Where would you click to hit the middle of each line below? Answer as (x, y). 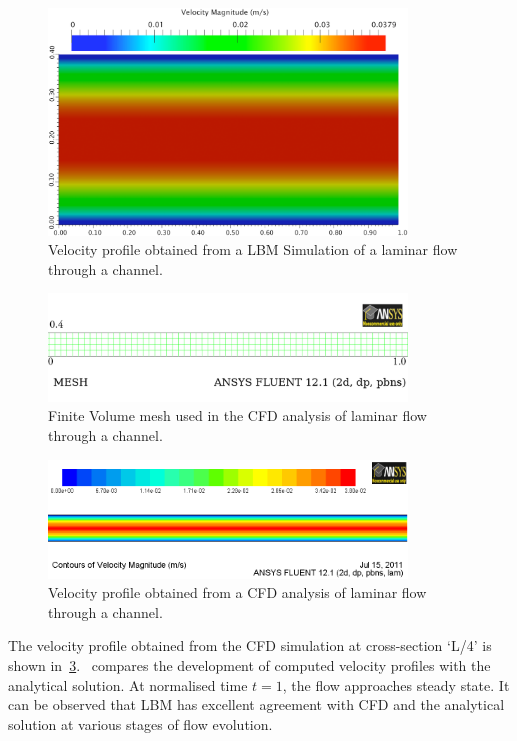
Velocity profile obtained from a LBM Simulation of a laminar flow (253, 249)
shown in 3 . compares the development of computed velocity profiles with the (249, 665)
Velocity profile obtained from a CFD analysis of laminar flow (237, 592)
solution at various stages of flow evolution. (140, 723)
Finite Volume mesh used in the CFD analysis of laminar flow (237, 415)
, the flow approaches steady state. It (396, 684)
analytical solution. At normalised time (128, 684)
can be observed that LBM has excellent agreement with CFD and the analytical (256, 704)
